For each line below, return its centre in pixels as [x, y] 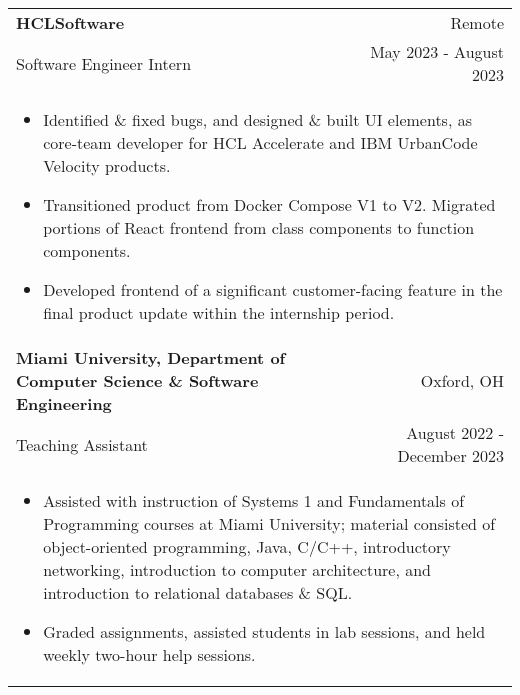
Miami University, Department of [151, 357]
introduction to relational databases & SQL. [198, 592]
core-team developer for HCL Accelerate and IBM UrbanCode [260, 142]
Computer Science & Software [137, 380]
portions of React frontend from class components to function [259, 227]
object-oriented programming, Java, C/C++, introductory [247, 546]
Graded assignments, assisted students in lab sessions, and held [264, 631]
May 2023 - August [437, 51]
